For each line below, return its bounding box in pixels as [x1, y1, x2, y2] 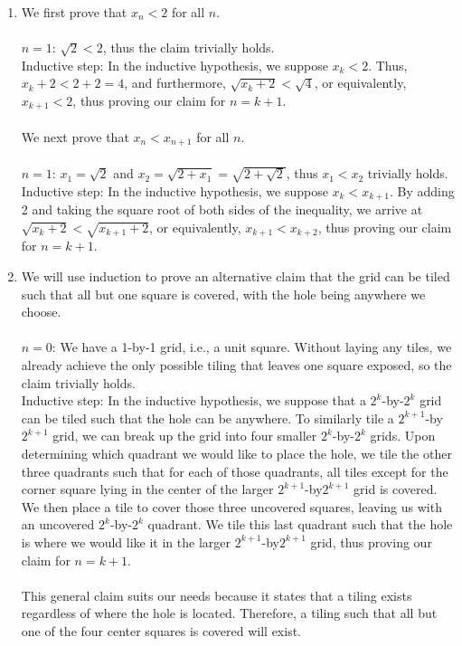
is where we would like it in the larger [21, 532, 231, 551]
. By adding [390, 181, 455, 200]
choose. [21, 302, 61, 321]
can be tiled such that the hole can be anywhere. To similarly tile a [21, 408, 394, 427]
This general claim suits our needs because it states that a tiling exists [21, 585, 412, 604]
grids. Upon [370, 426, 436, 445]
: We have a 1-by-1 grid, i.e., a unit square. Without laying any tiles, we [52, 337, 452, 356]
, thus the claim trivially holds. [102, 38, 275, 57]
